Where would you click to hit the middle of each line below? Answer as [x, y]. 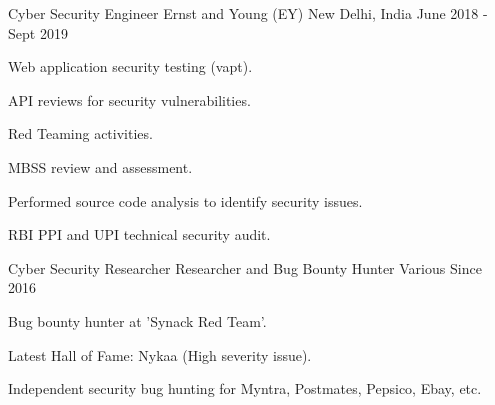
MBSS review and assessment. [100, 166]
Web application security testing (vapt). [130, 66]
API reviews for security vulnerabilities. [129, 99]
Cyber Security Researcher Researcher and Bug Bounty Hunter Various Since [245, 267]
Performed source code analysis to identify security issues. [185, 200]
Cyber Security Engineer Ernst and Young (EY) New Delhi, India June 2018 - [248, 13]
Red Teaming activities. [80, 133]
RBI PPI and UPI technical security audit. [139, 234]
